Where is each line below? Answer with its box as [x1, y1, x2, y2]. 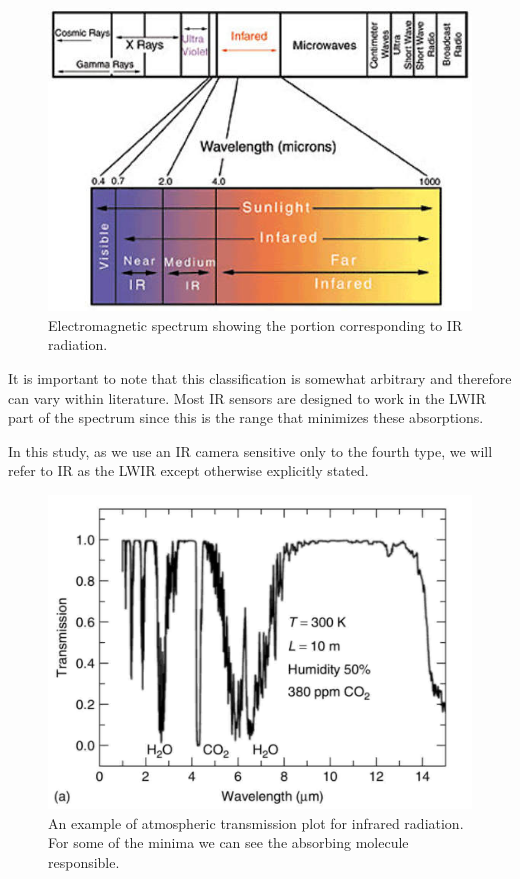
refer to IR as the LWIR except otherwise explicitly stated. [8, 460, 369, 481]
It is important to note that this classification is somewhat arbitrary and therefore [8, 368, 512, 389]
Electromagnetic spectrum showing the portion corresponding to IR [48, 314, 463, 335]
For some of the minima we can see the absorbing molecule [48, 832, 409, 853]
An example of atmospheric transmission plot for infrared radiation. [48, 812, 464, 833]
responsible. [48, 852, 120, 873]
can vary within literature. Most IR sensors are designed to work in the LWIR [8, 387, 486, 408]
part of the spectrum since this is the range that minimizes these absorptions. [8, 407, 484, 428]
